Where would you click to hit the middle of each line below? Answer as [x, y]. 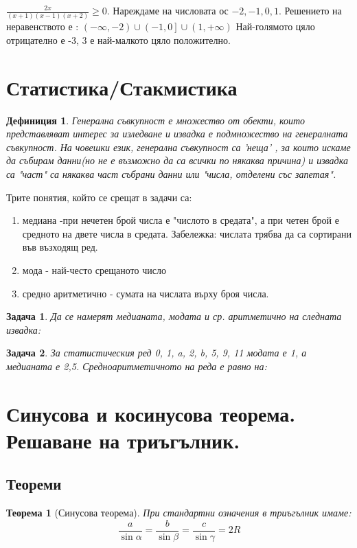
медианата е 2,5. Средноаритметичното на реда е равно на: [137, 366]
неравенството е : [43, 26]
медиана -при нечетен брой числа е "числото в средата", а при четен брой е [181, 220]
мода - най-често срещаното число [94, 270]
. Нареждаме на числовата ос [168, 10]
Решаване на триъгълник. [123, 440]
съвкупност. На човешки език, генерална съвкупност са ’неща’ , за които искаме [178, 147]
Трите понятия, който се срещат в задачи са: [99, 197]
